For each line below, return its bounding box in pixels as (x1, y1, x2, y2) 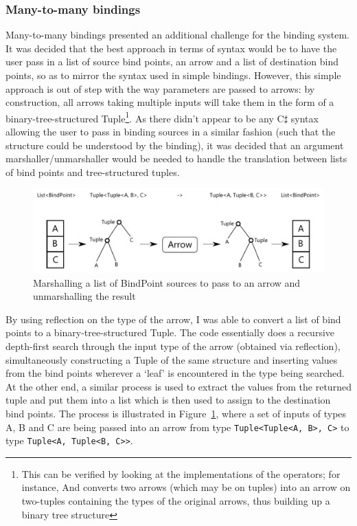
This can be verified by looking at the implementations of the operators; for (21, 466, 341, 481)
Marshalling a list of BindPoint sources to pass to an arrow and (33, 275, 301, 289)
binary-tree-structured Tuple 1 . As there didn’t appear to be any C (5, 109, 284, 125)
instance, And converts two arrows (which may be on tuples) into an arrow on (21, 480, 351, 494)
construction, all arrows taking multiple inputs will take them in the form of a (5, 95, 334, 109)
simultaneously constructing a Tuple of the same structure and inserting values (5, 352, 338, 366)
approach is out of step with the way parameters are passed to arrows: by (5, 81, 315, 96)
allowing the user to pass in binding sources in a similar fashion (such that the (5, 124, 336, 139)
